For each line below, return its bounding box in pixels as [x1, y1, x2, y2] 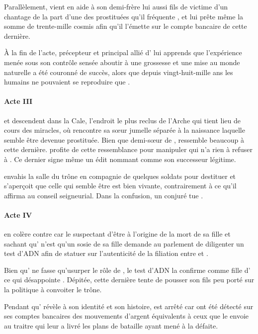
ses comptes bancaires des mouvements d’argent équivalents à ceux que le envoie [4, 311, 249, 321]
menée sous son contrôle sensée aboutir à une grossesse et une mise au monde [4, 57, 240, 67]
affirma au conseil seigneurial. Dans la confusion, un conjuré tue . [4, 190, 203, 200]
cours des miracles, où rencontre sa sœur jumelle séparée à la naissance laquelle [4, 125, 245, 135]
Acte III [4, 96, 33, 106]
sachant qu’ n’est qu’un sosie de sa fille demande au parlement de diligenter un [4, 238, 244, 249]
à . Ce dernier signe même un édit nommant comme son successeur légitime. [4, 154, 236, 164]
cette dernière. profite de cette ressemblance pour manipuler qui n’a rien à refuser [4, 144, 253, 155]
